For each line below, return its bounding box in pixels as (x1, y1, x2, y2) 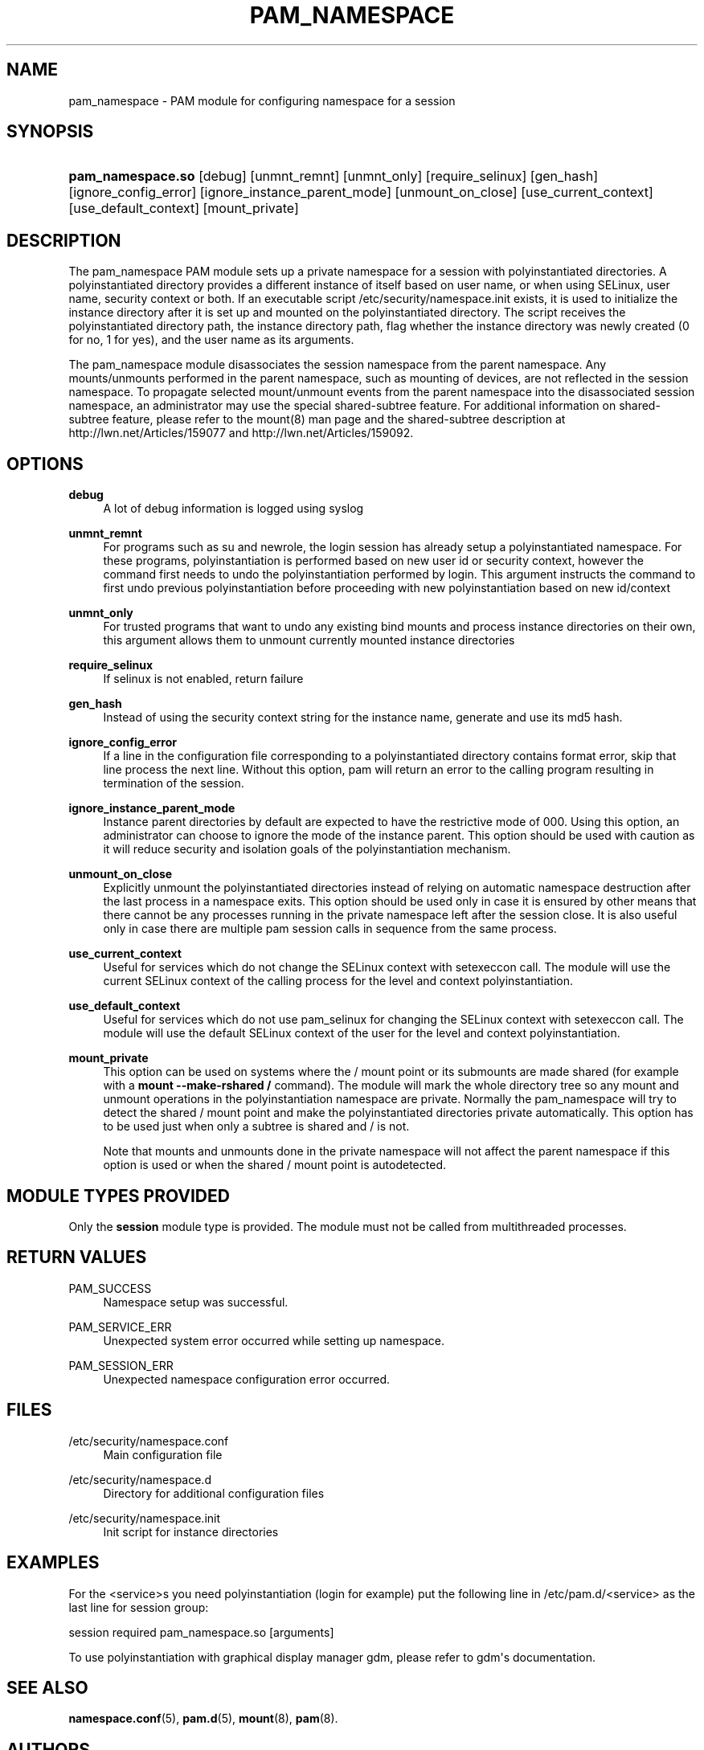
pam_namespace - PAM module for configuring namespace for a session (68, 93, 456, 108)
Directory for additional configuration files (103, 1486, 325, 1500)
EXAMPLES (6, 1552, 100, 1573)
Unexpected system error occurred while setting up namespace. (103, 1333, 445, 1347)
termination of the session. (103, 776, 244, 791)
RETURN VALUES (6, 1247, 147, 1268)
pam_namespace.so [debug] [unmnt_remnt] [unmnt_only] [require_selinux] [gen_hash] (68, 168, 599, 185)
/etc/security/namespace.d (68, 1472, 211, 1486)
